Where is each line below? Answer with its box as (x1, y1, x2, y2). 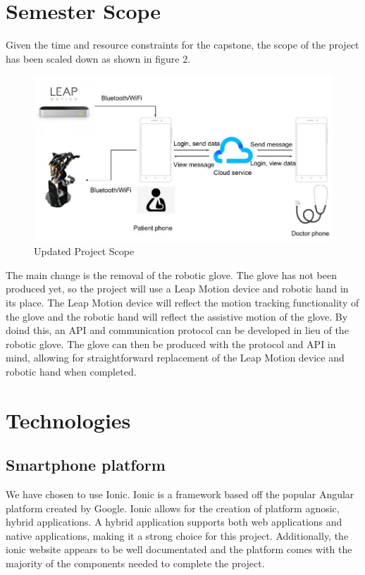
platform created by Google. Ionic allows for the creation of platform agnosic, (6, 500, 340, 515)
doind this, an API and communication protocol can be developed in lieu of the (6, 323, 349, 338)
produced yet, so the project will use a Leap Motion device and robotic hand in (6, 281, 349, 296)
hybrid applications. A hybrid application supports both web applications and (6, 514, 342, 529)
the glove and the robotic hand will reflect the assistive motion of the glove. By (6, 309, 348, 323)
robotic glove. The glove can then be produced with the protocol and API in (6, 336, 336, 351)
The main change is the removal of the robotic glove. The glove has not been (6, 267, 337, 282)
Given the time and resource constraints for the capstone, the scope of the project (6, 37, 359, 52)
